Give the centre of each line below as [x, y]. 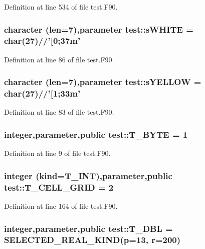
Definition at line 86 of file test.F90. [59, 59]
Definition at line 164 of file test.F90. [61, 206]
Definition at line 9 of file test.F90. [57, 153]
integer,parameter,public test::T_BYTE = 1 [96, 134]
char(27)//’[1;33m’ [42, 93]
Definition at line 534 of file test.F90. [61, 7]
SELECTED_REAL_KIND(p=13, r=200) [92, 240]
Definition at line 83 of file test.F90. [59, 112]
